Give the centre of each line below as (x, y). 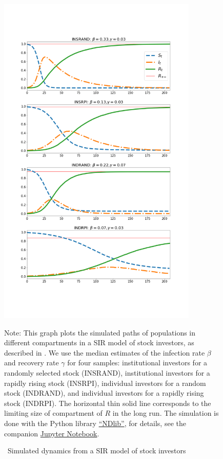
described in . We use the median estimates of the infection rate (105, 352)
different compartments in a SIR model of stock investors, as (99, 342)
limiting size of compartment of (53, 413)
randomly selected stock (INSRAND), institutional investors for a (107, 372)
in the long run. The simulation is (166, 413)
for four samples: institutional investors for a (137, 363)
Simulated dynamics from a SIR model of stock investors (97, 451)
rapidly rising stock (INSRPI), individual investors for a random (105, 383)
